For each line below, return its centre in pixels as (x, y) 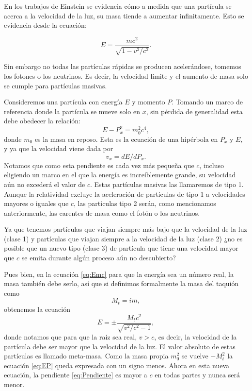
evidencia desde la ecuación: (45, 25)
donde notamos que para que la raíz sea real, (71, 337)
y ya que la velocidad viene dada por (59, 148)
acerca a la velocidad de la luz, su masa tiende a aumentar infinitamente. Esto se (124, 15)
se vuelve (195, 356)
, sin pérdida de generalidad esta (194, 111)
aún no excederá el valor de (45, 184)
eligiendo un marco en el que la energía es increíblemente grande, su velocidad (120, 175)
